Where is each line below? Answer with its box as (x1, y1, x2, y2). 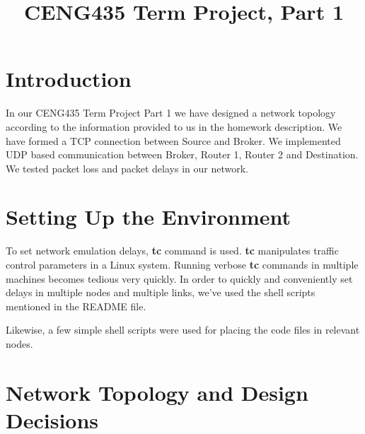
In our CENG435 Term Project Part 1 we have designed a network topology (6, 105, 336, 120)
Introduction (6, 64, 132, 93)
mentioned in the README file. (6, 298, 146, 313)
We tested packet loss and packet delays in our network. (6, 160, 248, 175)
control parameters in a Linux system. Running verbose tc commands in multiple (6, 257, 359, 271)
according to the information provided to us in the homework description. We (6, 119, 342, 134)
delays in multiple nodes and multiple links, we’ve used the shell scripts (6, 285, 315, 300)
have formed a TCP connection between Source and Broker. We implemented (6, 133, 341, 148)
